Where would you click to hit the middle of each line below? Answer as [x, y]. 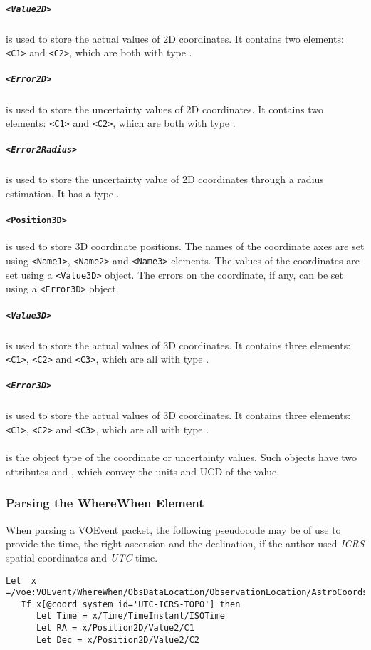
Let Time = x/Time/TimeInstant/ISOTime [130, 616]
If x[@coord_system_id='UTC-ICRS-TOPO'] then [131, 604]
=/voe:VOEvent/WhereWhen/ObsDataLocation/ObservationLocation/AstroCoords [187, 593]
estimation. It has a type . [63, 193]
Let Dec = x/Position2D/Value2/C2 [118, 640]
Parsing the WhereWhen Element [105, 503]
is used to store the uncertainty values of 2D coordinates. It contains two [165, 109]
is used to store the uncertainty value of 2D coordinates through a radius [165, 179]
